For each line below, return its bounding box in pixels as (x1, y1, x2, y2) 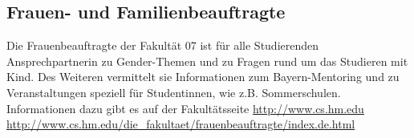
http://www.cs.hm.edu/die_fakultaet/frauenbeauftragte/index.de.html (6, 116, 355, 132)
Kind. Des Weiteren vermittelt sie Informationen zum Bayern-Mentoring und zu (6, 68, 400, 85)
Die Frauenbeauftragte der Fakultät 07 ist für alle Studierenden (6, 37, 319, 54)
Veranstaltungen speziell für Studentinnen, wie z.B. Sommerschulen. (6, 83, 341, 100)
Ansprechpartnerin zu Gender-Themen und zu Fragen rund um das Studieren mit (6, 52, 408, 69)
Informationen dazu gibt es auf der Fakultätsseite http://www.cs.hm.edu (6, 99, 364, 116)
